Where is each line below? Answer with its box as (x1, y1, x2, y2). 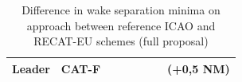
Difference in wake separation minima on (21, 2, 221, 18)
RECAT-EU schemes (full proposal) (33, 33, 209, 49)
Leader (12, 60, 50, 76)
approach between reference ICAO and (26, 17, 216, 33)
